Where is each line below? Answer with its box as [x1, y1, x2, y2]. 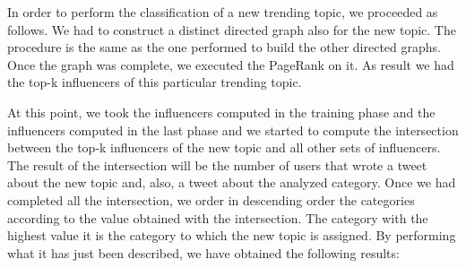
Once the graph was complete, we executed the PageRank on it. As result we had [7, 55, 454, 73]
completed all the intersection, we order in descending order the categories [7, 190, 415, 209]
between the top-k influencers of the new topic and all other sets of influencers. [7, 138, 441, 157]
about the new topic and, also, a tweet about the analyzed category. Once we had [7, 173, 456, 192]
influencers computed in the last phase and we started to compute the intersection [7, 120, 459, 139]
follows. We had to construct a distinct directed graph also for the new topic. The [7, 20, 456, 39]
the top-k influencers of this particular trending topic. [7, 73, 302, 91]
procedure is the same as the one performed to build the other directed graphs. [7, 38, 441, 56]
